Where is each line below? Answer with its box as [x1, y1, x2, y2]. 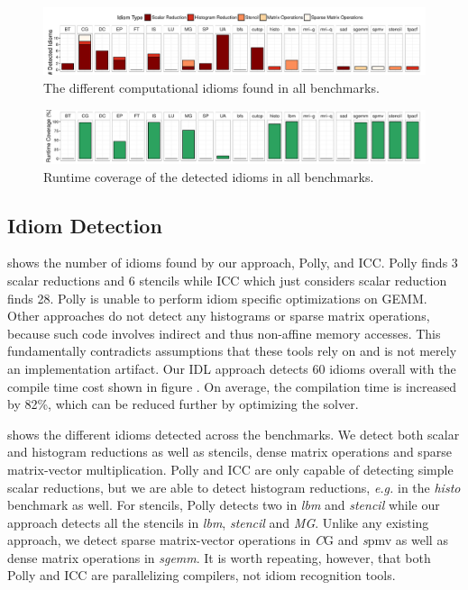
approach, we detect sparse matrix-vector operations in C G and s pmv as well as [7, 531, 448, 549]
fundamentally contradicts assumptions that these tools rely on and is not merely [7, 341, 457, 360]
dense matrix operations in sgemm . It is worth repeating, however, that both [7, 548, 431, 567]
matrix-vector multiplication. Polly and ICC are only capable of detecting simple [7, 459, 454, 478]
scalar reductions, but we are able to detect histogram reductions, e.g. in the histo [7, 477, 461, 496]
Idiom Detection [7, 211, 162, 239]
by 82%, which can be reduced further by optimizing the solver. [7, 395, 359, 413]
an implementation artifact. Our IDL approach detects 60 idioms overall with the [7, 359, 456, 377]
